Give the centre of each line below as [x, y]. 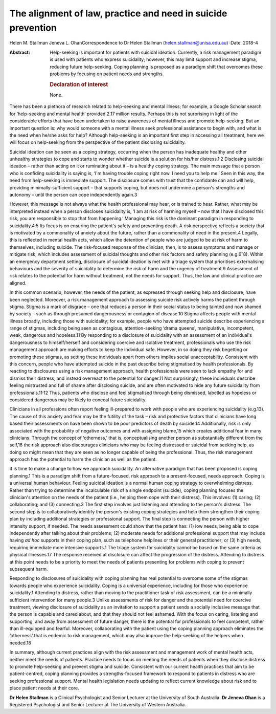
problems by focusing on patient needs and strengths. [107, 74]
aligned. [18, 283]
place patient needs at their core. [44, 688]
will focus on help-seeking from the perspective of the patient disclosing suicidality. [98, 142]
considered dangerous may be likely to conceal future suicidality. [78, 400]
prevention [33, 28]
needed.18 [20, 643]
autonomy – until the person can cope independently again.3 [73, 195]
